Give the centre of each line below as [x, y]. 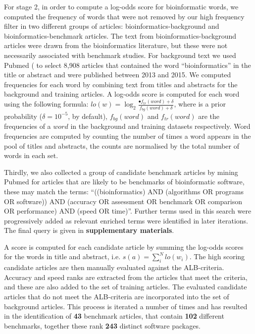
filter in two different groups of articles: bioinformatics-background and [112, 26]
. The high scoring [217, 256]
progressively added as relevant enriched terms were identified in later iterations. [126, 220]
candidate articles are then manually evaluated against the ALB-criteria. [114, 267]
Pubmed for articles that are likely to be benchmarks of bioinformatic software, [124, 182]
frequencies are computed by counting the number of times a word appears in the [127, 136]
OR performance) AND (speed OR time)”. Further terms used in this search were [128, 211]
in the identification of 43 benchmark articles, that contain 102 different [114, 316]
